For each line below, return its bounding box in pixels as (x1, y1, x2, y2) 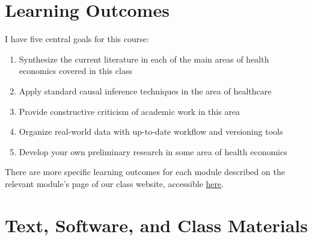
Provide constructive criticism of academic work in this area (19, 105, 240, 117)
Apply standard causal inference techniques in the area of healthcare (19, 84, 272, 97)
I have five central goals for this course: (5, 32, 149, 45)
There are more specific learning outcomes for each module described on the (5, 165, 285, 178)
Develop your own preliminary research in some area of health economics (19, 145, 287, 158)
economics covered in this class (19, 64, 132, 77)
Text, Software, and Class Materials (5, 212, 308, 237)
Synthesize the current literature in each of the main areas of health (19, 52, 269, 65)
